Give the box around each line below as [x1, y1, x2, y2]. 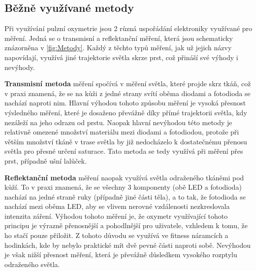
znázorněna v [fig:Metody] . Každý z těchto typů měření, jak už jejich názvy [4, 42, 232, 53]
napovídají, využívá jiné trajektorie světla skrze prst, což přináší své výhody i [4, 52, 238, 62]
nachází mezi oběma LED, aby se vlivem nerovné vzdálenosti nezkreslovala [4, 201, 230, 211]
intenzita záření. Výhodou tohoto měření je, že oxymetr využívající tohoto [4, 210, 228, 221]
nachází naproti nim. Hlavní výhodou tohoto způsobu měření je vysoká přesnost [4, 98, 246, 108]
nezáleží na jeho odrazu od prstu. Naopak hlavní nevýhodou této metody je [4, 117, 232, 127]
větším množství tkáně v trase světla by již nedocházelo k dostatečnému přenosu [4, 136, 247, 146]
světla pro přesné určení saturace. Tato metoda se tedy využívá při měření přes [4, 146, 243, 156]
